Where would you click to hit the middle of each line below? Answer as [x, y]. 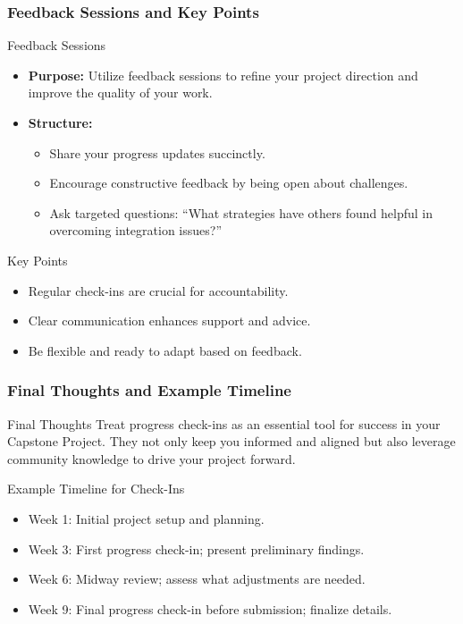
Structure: [60, 122]
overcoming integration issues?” [135, 230]
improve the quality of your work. [120, 93]
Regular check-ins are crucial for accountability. [158, 290]
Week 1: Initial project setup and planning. [146, 518]
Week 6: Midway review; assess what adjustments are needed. [197, 579]
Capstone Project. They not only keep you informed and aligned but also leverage [231, 441]
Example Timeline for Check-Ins [96, 489]
